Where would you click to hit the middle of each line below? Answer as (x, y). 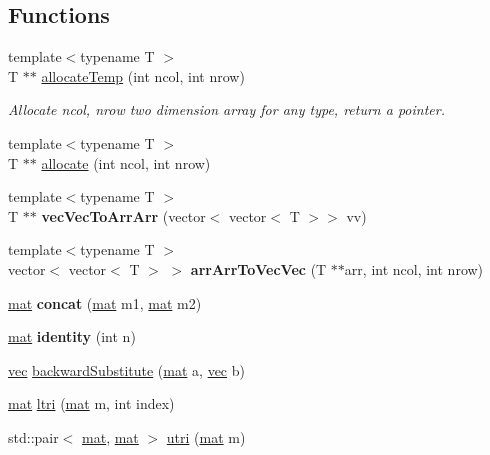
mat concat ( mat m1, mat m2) (105, 302)
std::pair (33, 436)
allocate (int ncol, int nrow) (126, 162)
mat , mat (110, 436)
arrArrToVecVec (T (258, 268)
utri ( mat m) (206, 436)
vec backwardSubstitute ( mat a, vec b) (126, 369)
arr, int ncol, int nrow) (414, 268)
